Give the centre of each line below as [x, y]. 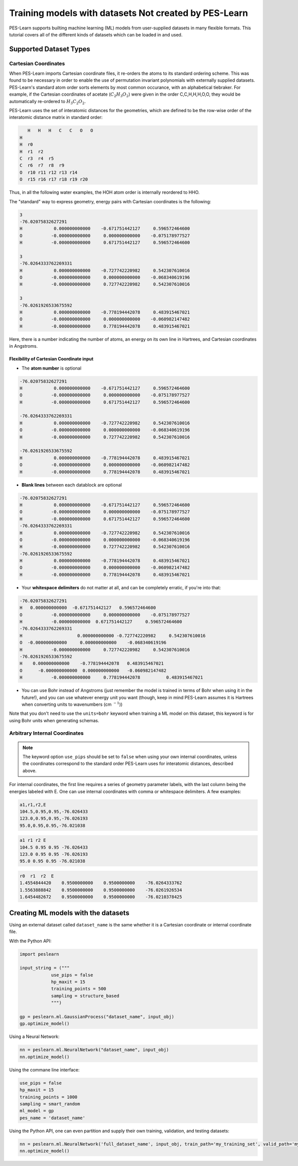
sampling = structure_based [85, 996]
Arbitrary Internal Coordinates [46, 733]
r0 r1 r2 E [37, 876]
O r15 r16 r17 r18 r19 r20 [54, 180]
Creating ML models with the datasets [69, 913]
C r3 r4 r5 [37, 158]
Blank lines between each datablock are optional [72, 485]
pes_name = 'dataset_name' [52, 1118]
